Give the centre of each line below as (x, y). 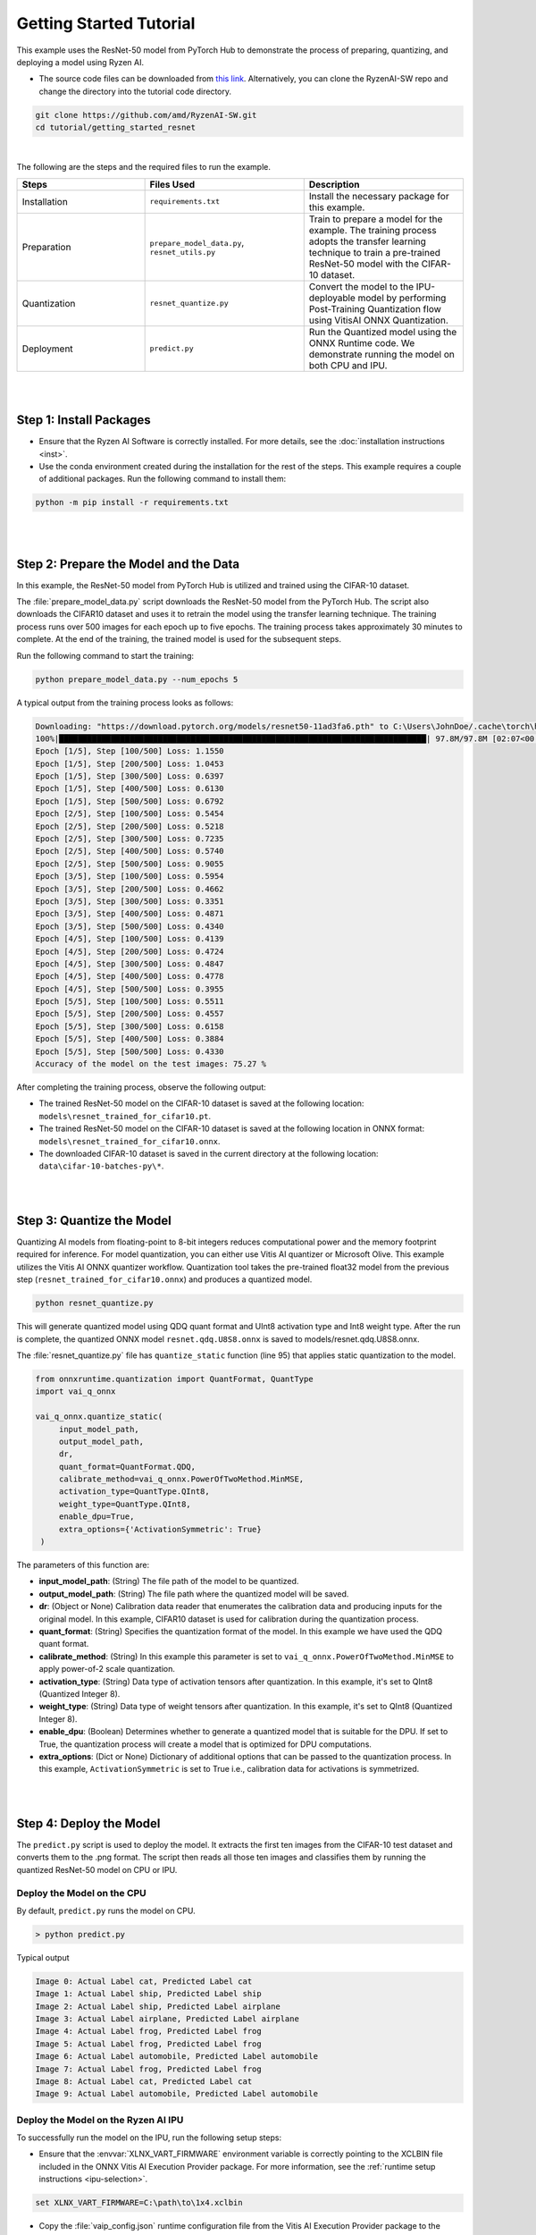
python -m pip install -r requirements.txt (132, 502)
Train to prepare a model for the (376, 219)
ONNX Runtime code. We (362, 342)
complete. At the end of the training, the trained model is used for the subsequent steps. (179, 639)
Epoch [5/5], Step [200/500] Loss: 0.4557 (130, 1014)
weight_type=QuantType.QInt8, (125, 1504)
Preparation (46, 247)
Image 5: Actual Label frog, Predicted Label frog (149, 2044)
